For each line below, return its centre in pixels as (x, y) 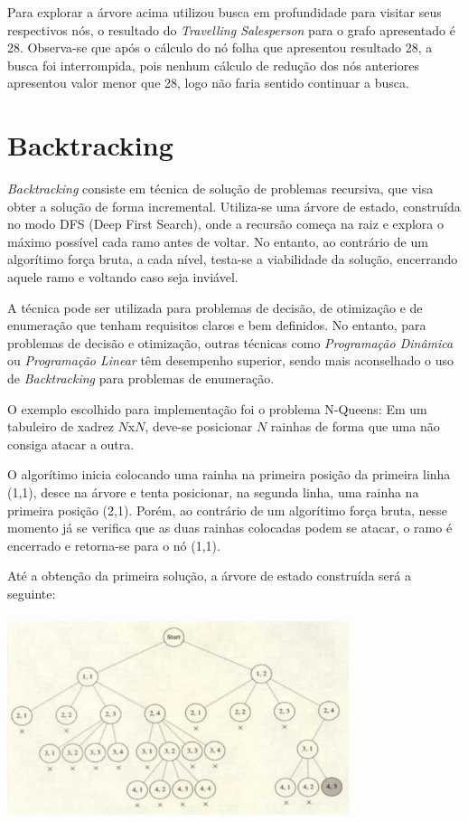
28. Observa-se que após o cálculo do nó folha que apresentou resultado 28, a (220, 47)
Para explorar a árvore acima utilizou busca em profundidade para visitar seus (225, 12)
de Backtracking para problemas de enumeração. (141, 378)
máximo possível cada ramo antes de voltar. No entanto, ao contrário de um (218, 241)
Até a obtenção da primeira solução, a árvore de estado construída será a (209, 576)
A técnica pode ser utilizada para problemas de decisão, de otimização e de (215, 307)
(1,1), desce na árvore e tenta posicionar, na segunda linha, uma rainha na (213, 492)
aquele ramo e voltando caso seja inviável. (123, 277)
